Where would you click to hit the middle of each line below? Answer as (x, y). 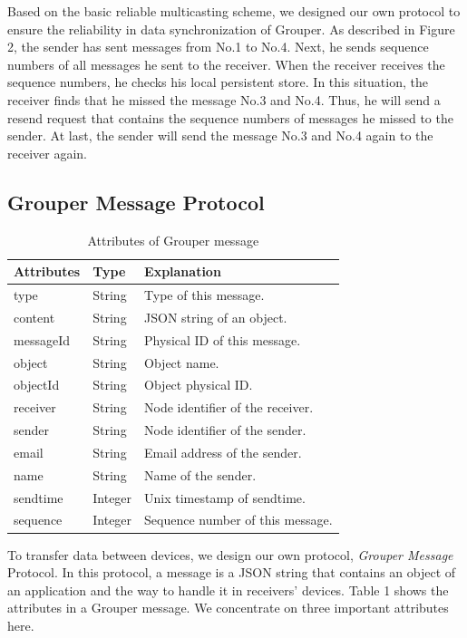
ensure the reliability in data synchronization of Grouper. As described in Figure (231, 29)
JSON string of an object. (216, 317)
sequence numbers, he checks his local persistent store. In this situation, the (218, 82)
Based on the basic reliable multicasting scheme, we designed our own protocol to (234, 11)
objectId (37, 385)
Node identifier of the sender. (225, 430)
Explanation (183, 271)
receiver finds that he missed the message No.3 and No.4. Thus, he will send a (224, 99)
